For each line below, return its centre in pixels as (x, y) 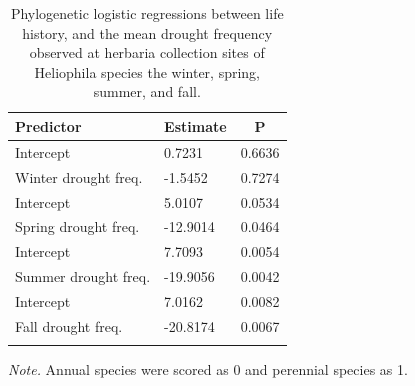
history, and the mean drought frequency (147, 32)
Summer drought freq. (83, 276)
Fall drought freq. (69, 325)
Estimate (195, 125)
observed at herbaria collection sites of (147, 52)
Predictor (48, 125)
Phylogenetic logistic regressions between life (147, 13)
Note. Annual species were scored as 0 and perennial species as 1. (208, 369)
